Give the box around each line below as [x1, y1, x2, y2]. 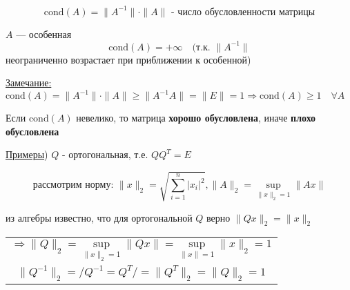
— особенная [16, 26, 72, 41]
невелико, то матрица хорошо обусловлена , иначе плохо [76, 110, 316, 125]
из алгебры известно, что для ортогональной [6, 210, 193, 224]
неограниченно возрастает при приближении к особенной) [6, 52, 251, 66]
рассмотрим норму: [32, 180, 114, 191]
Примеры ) [6, 147, 48, 162]
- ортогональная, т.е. [61, 147, 148, 162]
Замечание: [6, 75, 52, 90]
